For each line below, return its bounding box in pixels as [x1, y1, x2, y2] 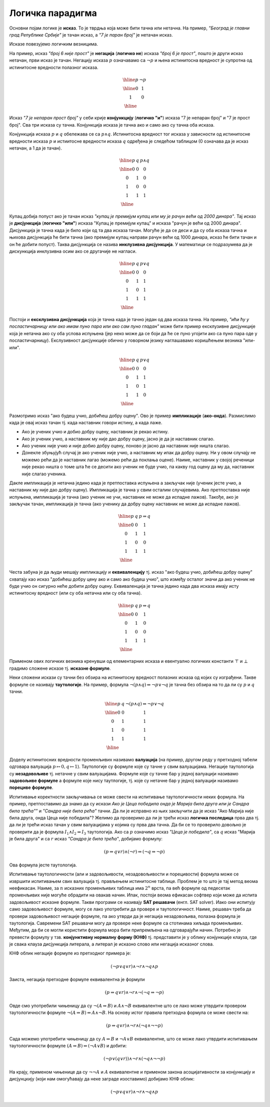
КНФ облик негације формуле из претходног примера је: [9, 950, 131, 956]
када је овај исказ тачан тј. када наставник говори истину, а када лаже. [9, 419, 162, 425]
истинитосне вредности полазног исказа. [9, 64, 98, 70]
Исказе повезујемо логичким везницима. [9, 41, 98, 47]
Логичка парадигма [9, 8, 97, 19]
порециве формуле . [9, 784, 53, 790]
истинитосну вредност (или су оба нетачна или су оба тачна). [9, 590, 142, 596]
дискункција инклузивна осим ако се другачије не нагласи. [9, 248, 137, 254]
